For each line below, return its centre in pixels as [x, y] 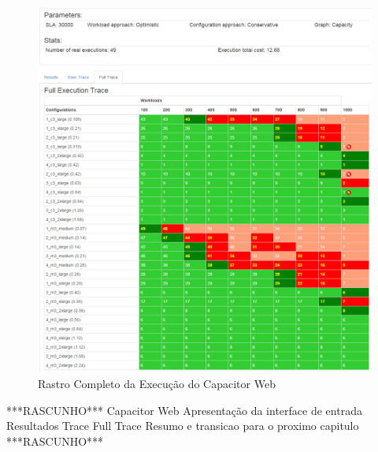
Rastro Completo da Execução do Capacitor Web [157, 383]
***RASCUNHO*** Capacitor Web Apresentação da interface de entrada [184, 410]
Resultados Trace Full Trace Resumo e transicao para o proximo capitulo [183, 426]
